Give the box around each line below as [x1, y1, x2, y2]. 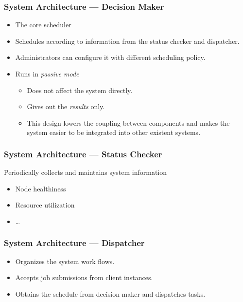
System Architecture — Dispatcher [4, 237, 145, 249]
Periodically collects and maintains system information [4, 167, 167, 177]
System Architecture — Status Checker [4, 148, 162, 160]
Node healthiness [15, 183, 66, 193]
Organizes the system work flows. [15, 256, 115, 266]
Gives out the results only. [27, 101, 105, 112]
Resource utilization [15, 200, 75, 210]
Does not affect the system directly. [27, 85, 133, 95]
